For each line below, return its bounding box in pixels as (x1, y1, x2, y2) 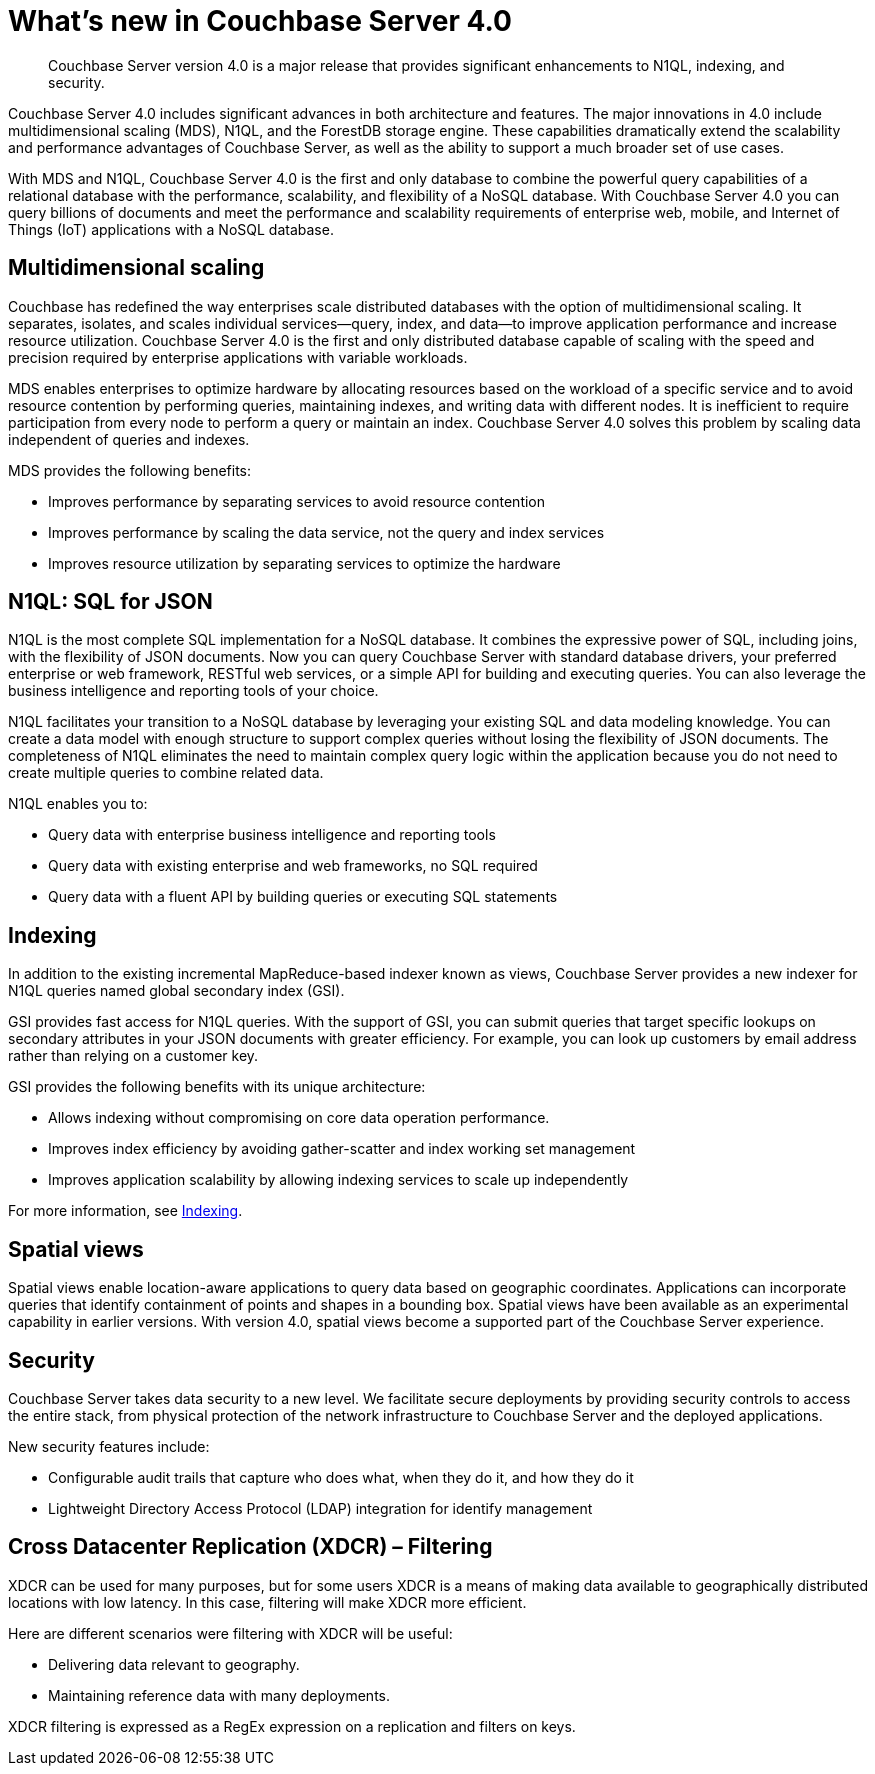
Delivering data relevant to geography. (48, 1655, 300, 1673)
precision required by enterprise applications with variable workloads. (8, 348, 468, 366)
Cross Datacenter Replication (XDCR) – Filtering (8, 1534, 493, 1560)
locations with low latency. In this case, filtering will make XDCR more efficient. (8, 1593, 527, 1611)
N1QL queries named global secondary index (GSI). (8, 982, 345, 1000)
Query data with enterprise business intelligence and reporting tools (48, 826, 496, 844)
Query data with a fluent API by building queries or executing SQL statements (48, 888, 558, 906)
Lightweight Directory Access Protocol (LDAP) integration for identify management (48, 1499, 593, 1517)
